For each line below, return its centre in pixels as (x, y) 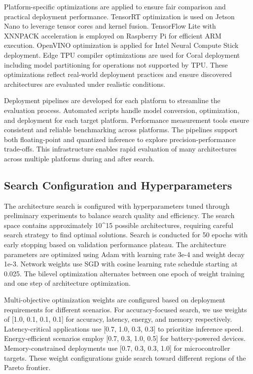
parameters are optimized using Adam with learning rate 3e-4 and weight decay (124, 254)
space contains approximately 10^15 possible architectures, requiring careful (119, 225)
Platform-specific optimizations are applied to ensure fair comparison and (115, 6)
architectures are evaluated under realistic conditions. (85, 84)
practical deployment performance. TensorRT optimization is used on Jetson (119, 16)
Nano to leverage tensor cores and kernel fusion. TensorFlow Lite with (110, 26)
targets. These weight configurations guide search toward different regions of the (125, 357)
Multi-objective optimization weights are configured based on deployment (115, 300)
